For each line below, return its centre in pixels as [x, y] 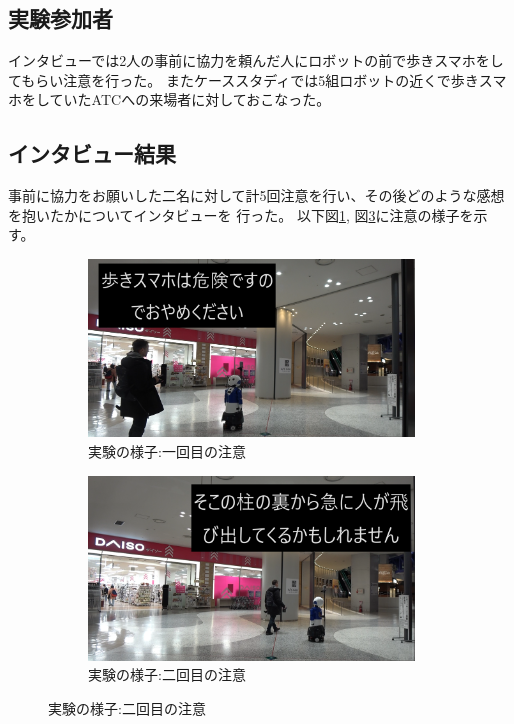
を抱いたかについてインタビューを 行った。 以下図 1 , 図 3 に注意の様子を [241, 214]
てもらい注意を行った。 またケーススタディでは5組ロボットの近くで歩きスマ [257, 79]
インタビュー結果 [92, 153]
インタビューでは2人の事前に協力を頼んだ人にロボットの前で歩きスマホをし [256, 60]
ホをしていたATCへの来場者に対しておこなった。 [169, 99]
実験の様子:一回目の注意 [167, 450]
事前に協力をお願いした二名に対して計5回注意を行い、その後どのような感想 [256, 195]
